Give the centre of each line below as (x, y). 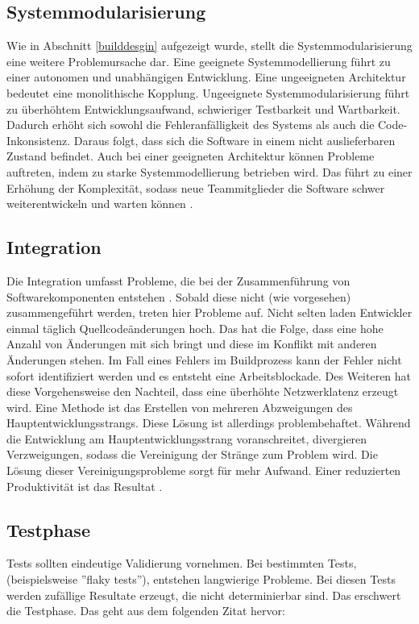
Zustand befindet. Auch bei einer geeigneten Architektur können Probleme (191, 156)
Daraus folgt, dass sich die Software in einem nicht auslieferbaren (234, 140)
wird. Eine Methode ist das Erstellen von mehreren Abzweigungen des (180, 407)
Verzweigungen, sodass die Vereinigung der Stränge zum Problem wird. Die (192, 454)
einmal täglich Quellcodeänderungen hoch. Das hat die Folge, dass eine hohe (195, 328)
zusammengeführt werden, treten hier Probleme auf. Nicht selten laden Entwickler (209, 312)
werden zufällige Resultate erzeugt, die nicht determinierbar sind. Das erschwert (204, 595)
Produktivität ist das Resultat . (85, 486)
